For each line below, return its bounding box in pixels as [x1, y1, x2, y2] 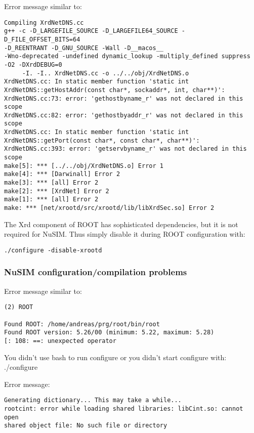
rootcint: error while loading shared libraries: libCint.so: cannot [4, 405, 243, 413]
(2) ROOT [4, 304, 33, 311]
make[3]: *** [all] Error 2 [4, 179, 99, 187]
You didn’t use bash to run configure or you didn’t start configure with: [4, 352, 227, 362]
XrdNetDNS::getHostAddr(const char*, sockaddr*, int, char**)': [4, 86, 225, 94]
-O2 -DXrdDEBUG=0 [4, 61, 62, 68]
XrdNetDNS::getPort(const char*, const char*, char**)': [4, 137, 200, 144]
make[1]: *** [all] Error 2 [4, 196, 99, 203]
